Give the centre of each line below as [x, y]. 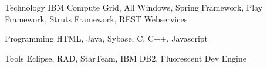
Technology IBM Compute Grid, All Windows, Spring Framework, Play [134, 7]
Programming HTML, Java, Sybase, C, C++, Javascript [107, 38]
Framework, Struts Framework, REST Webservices [96, 18]
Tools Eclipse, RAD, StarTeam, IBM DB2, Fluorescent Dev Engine [126, 58]
